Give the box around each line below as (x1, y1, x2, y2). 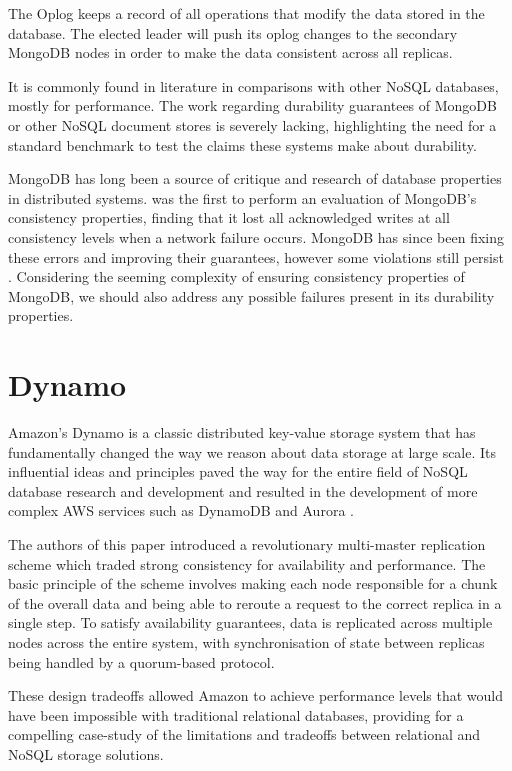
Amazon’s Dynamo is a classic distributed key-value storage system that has (8, 422, 476, 443)
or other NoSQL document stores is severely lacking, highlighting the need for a (8, 114, 497, 135)
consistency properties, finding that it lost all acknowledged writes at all (8, 207, 450, 228)
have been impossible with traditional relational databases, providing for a (8, 704, 464, 725)
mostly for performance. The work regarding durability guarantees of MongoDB (8, 95, 497, 116)
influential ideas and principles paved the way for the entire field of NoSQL (8, 461, 468, 482)
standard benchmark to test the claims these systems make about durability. (8, 134, 477, 155)
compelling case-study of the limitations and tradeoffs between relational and (8, 724, 481, 745)
